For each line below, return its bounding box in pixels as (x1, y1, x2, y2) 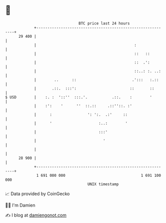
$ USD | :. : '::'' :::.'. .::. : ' (5, 94, 153, 100)
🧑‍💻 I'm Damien (5, 202, 36, 208)
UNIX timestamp (87, 181, 119, 187)
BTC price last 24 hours (79, 21, 130, 26)
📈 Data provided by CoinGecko (5, 191, 70, 197)
